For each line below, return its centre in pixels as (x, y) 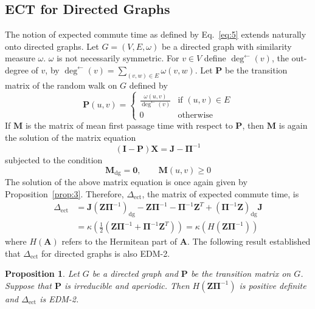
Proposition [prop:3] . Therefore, (64, 193)
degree (17, 70)
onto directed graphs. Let (52, 46)
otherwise (196, 115)
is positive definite (273, 285)
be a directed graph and (135, 273)
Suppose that (28, 285)
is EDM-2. (59, 298)
